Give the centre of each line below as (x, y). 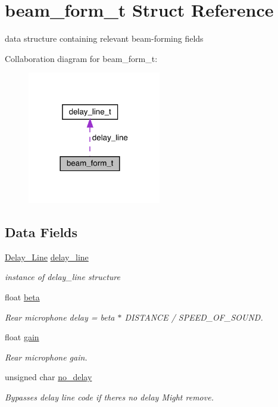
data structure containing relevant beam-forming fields (104, 38)
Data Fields (41, 232)
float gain (22, 337)
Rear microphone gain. (46, 357)
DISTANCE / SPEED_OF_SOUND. (194, 317)
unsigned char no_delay (49, 377)
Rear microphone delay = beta (60, 317)
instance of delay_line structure (63, 277)
